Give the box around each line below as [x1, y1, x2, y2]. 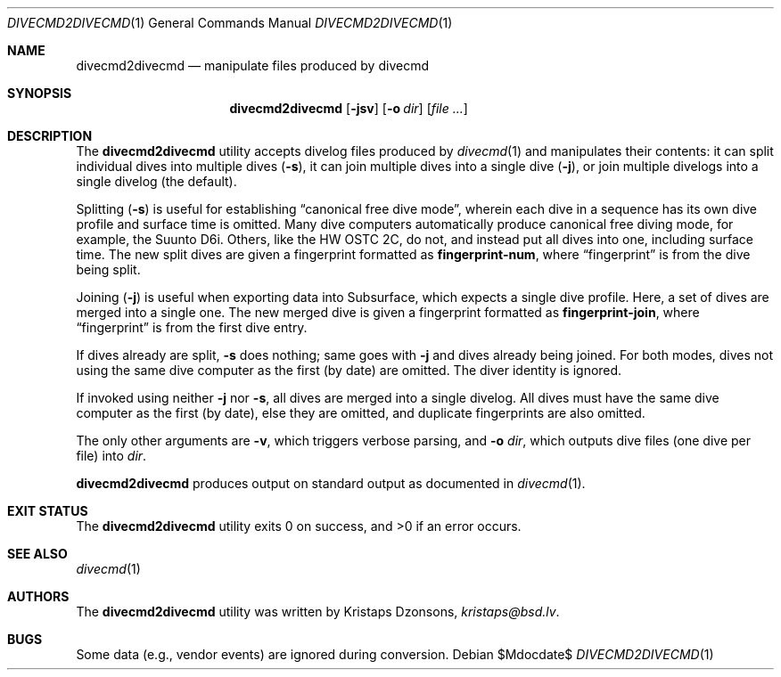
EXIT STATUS [7, 503, 88, 518]
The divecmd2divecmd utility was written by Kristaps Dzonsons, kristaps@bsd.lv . [76, 604, 560, 619]
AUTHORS [7, 589, 70, 604]
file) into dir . [76, 448, 147, 463]
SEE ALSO [7, 546, 68, 561]
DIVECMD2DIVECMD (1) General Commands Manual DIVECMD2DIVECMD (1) [7, 15, 453, 30]
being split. [76, 262, 141, 277]
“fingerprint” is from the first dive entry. [76, 320, 308, 335]
